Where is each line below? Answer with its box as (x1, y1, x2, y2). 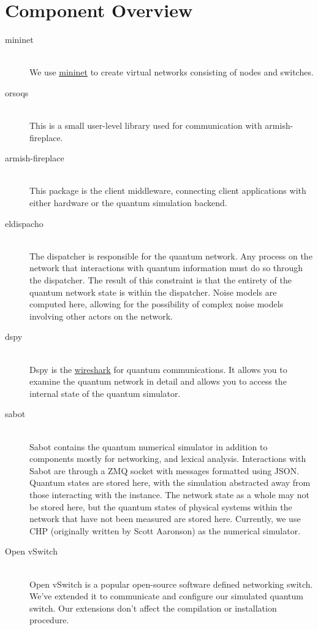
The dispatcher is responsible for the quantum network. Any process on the (29, 249, 312, 262)
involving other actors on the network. (29, 309, 173, 322)
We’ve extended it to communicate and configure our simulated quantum (29, 590, 303, 602)
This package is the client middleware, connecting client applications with (29, 184, 306, 197)
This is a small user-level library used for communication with (29, 119, 262, 132)
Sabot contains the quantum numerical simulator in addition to (29, 440, 268, 453)
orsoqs (5, 86, 29, 99)
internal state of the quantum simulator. (29, 386, 181, 399)
